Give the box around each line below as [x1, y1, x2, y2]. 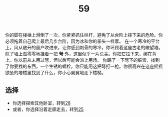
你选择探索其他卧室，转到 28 [12, 100, 71, 106]
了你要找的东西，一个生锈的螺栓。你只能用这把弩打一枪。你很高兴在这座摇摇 [5, 63, 163, 69]
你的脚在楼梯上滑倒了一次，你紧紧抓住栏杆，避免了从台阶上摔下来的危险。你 [5, 32, 163, 38]
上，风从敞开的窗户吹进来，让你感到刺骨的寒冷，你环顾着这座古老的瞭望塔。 [5, 45, 163, 51]
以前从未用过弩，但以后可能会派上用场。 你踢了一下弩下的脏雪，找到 [18, 57, 160, 63]
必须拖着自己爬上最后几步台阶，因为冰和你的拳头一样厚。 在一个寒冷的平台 [5, 38, 160, 44]
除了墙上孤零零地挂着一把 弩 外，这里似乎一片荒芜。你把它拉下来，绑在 [5, 51, 152, 57]
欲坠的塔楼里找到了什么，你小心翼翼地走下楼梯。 [5, 70, 106, 76]
